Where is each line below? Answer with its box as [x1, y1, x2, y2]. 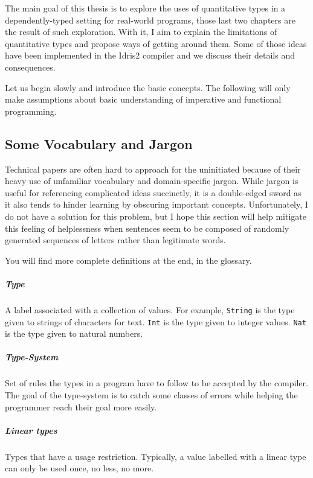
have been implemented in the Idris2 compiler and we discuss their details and [5, 49, 295, 62]
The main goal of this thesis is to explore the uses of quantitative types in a [5, 2, 286, 14]
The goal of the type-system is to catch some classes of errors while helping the [5, 388, 298, 401]
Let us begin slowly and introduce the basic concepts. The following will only [5, 81, 291, 94]
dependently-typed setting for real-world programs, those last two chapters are [5, 13, 295, 26]
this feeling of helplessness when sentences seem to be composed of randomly [5, 221, 289, 234]
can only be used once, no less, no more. [5, 462, 154, 474]
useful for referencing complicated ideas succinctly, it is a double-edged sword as [5, 186, 302, 199]
